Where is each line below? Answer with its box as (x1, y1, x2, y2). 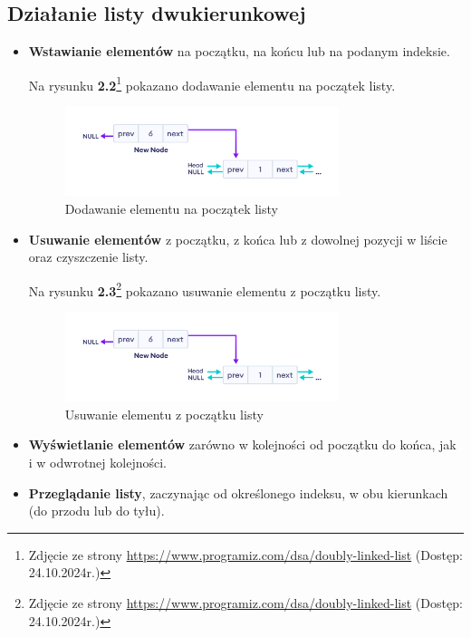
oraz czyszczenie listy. (28, 247, 149, 266)
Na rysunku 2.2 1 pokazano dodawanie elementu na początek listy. (28, 72, 396, 94)
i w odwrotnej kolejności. (28, 453, 167, 472)
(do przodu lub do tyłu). (28, 501, 165, 520)
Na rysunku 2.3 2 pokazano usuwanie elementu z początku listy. (28, 278, 381, 300)
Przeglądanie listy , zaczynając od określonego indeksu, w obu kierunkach (28, 483, 448, 502)
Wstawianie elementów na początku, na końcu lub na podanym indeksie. (28, 42, 450, 61)
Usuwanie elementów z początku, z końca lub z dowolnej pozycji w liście (28, 229, 447, 248)
